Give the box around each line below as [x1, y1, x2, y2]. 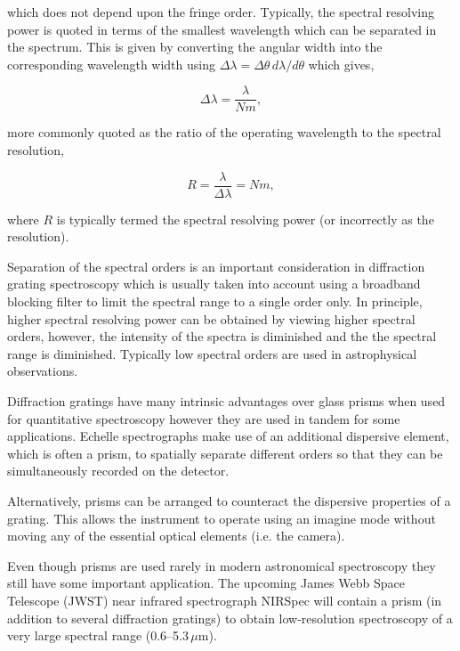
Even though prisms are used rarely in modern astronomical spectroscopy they [7, 556, 436, 574]
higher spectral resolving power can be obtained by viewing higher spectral [7, 309, 416, 328]
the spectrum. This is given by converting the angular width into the [7, 37, 383, 56]
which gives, [308, 54, 375, 73]
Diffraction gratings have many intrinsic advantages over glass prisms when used [7, 392, 446, 411]
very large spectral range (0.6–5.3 [7, 626, 190, 645]
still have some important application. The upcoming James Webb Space [7, 574, 405, 592]
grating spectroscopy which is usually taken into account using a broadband [7, 274, 421, 293]
